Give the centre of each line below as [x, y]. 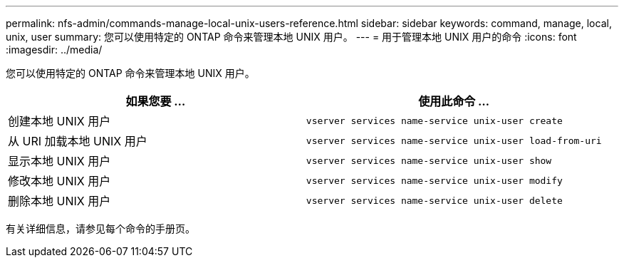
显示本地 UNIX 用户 [59, 161]
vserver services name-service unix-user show [429, 160]
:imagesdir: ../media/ [54, 50]
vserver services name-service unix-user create [434, 120]
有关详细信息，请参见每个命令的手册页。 [100, 228]
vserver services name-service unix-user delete [434, 200]
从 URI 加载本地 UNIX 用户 [78, 141]
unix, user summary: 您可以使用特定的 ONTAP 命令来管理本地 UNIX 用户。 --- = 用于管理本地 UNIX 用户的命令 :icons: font [291, 37]
